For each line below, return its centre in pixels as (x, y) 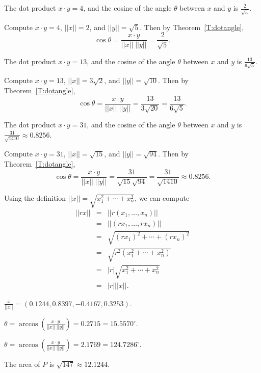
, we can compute (162, 198)
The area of (22, 364)
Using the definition (35, 198)
